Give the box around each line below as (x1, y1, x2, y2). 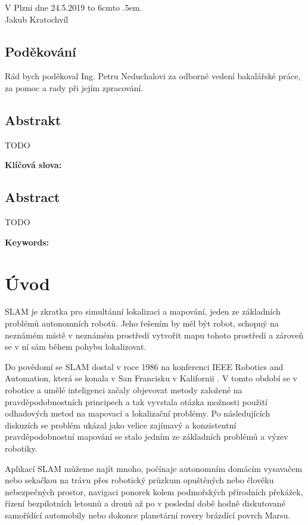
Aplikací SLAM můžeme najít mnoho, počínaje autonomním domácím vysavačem (5, 462, 303, 474)
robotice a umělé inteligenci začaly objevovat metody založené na (5, 384, 242, 396)
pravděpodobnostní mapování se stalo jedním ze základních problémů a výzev (5, 430, 288, 443)
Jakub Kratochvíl (5, 13, 69, 25)
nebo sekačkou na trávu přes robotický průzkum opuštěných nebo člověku (5, 474, 274, 486)
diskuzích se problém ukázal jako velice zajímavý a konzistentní (5, 418, 237, 431)
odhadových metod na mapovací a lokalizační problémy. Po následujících (5, 407, 270, 420)
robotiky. (5, 442, 38, 455)
